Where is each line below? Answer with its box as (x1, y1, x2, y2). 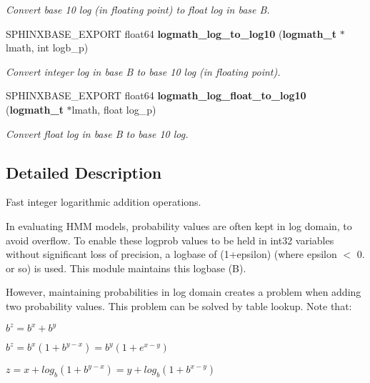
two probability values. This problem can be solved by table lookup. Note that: (6, 298, 352, 313)
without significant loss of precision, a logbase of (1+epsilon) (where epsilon (6, 247, 337, 262)
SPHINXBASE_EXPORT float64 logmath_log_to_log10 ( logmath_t (6, 26, 336, 41)
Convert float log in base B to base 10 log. (6, 126, 189, 141)
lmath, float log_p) (71, 101, 156, 116)
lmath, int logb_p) (6, 40, 89, 55)
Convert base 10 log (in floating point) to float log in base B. (6, 2, 270, 16)
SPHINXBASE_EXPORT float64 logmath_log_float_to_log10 (6, 88, 306, 103)
